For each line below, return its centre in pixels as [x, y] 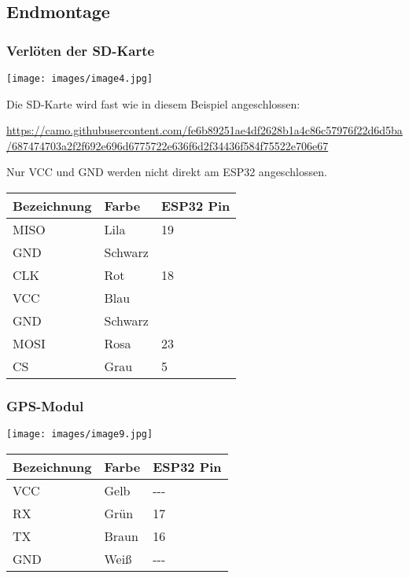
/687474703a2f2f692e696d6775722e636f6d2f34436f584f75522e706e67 [168, 145]
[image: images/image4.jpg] [80, 79]
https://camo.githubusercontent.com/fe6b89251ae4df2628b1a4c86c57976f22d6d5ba [204, 130]
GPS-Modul [45, 405]
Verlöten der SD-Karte [81, 50]
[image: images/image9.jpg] [80, 434]
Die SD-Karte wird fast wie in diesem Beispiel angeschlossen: [153, 103]
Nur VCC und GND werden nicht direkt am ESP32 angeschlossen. [167, 172]
